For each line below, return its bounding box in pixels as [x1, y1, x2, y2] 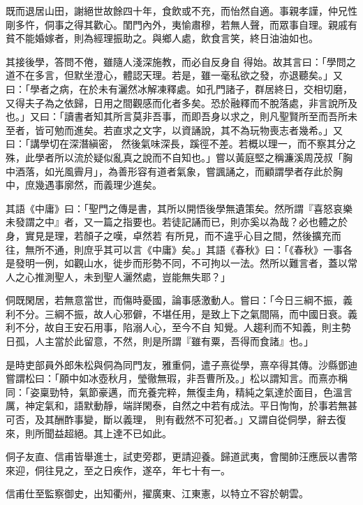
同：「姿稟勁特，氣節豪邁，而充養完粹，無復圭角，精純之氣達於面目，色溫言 [6, 384, 353, 399]
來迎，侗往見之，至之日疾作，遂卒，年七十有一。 [6, 462, 230, 477]
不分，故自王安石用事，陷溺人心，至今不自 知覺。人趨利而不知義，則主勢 [15, 320, 351, 335]
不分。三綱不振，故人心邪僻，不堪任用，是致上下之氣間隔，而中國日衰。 [15, 306, 348, 321]
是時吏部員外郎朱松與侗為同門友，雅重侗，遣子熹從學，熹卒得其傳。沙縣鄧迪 [6, 357, 357, 372]
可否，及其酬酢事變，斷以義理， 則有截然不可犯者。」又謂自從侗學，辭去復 [6, 412, 346, 427]
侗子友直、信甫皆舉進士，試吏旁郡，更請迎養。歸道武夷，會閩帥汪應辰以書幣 [6, 449, 357, 464]
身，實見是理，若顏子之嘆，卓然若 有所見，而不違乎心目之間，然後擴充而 [6, 228, 341, 242]
